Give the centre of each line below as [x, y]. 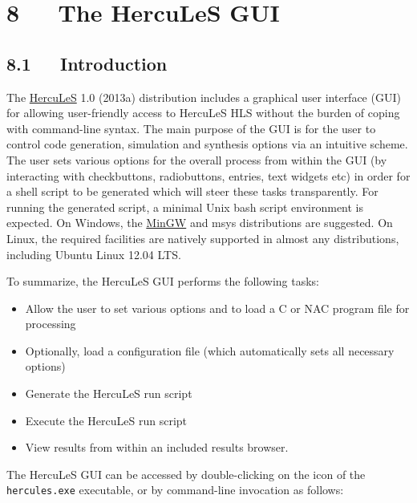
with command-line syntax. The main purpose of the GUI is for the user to [191, 128]
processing [51, 324]
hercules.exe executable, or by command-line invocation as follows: [175, 490]
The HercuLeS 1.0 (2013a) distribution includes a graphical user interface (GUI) [204, 97]
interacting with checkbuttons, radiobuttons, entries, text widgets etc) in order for [208, 175]
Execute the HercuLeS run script [106, 420]
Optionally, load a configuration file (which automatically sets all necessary [210, 350]
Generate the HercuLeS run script [109, 393]
